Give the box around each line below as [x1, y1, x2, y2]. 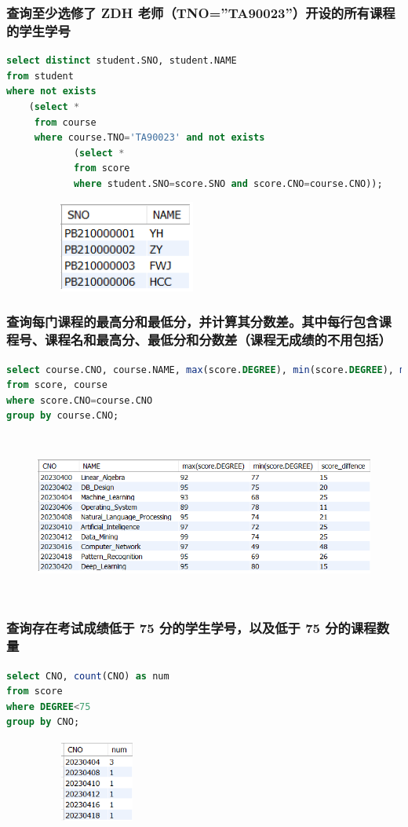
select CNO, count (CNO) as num [6, 670, 169, 682]
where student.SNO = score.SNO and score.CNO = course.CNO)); [73, 177, 383, 189]
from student [6, 70, 74, 82]
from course [34, 116, 97, 128]
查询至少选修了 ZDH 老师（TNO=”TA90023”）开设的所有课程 [6, 2, 395, 22]
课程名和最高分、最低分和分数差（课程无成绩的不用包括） [45, 330, 392, 349]
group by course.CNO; [6, 410, 119, 422]
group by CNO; [6, 716, 80, 728]
